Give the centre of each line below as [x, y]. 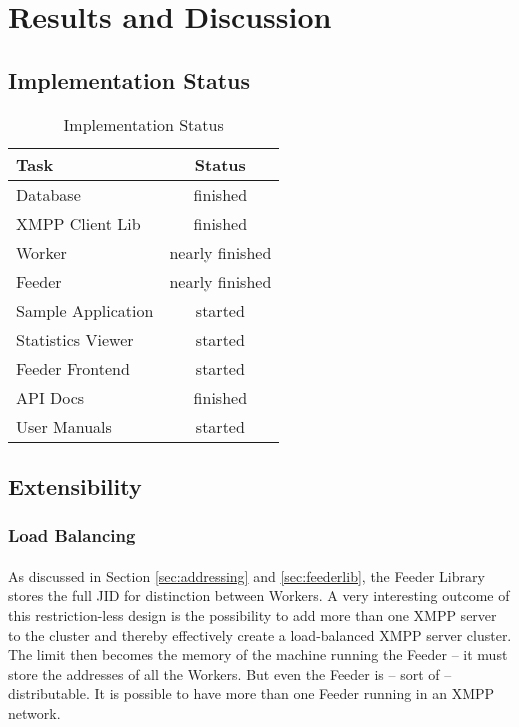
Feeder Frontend [73, 368]
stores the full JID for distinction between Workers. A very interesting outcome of [259, 595]
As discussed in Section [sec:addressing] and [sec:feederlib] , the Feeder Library [246, 575]
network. [34, 712]
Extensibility [75, 485]
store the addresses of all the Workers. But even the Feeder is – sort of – [230, 673]
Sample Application [85, 310]
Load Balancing [72, 535]
